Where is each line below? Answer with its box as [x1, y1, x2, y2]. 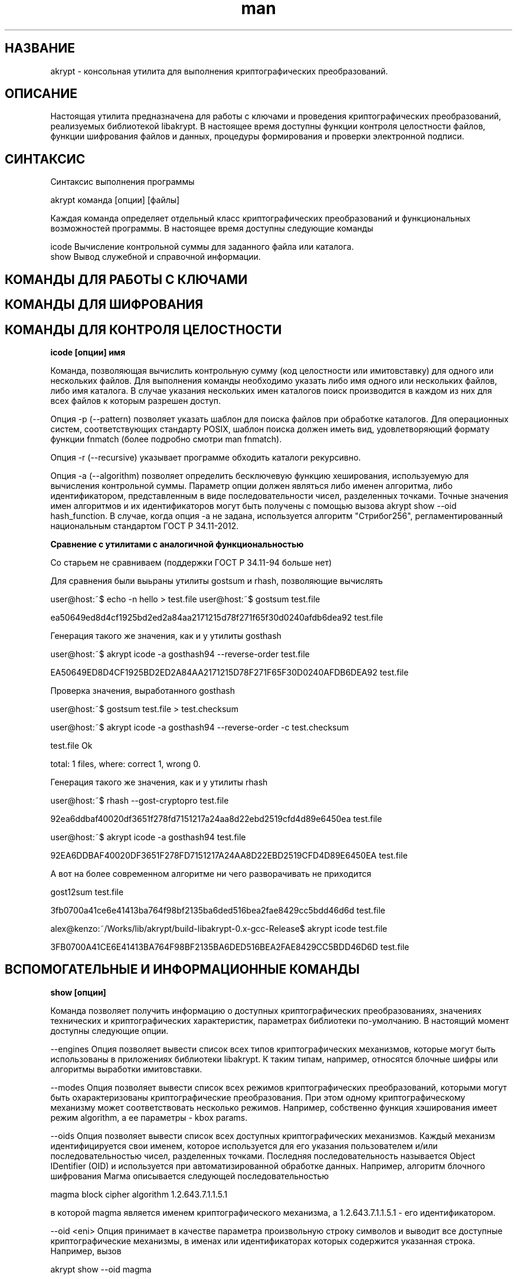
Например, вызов [50, 1245, 122, 1256]
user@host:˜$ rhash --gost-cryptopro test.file [50, 795, 229, 805]
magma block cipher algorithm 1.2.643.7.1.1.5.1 [50, 1189, 228, 1199]
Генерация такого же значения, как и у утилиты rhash [50, 776, 268, 787]
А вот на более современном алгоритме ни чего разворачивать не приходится [50, 868, 371, 879]
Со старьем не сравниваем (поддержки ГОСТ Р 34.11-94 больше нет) [50, 557, 332, 567]
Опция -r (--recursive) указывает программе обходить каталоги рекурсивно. [50, 452, 361, 462]
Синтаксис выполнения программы [50, 177, 195, 187]
